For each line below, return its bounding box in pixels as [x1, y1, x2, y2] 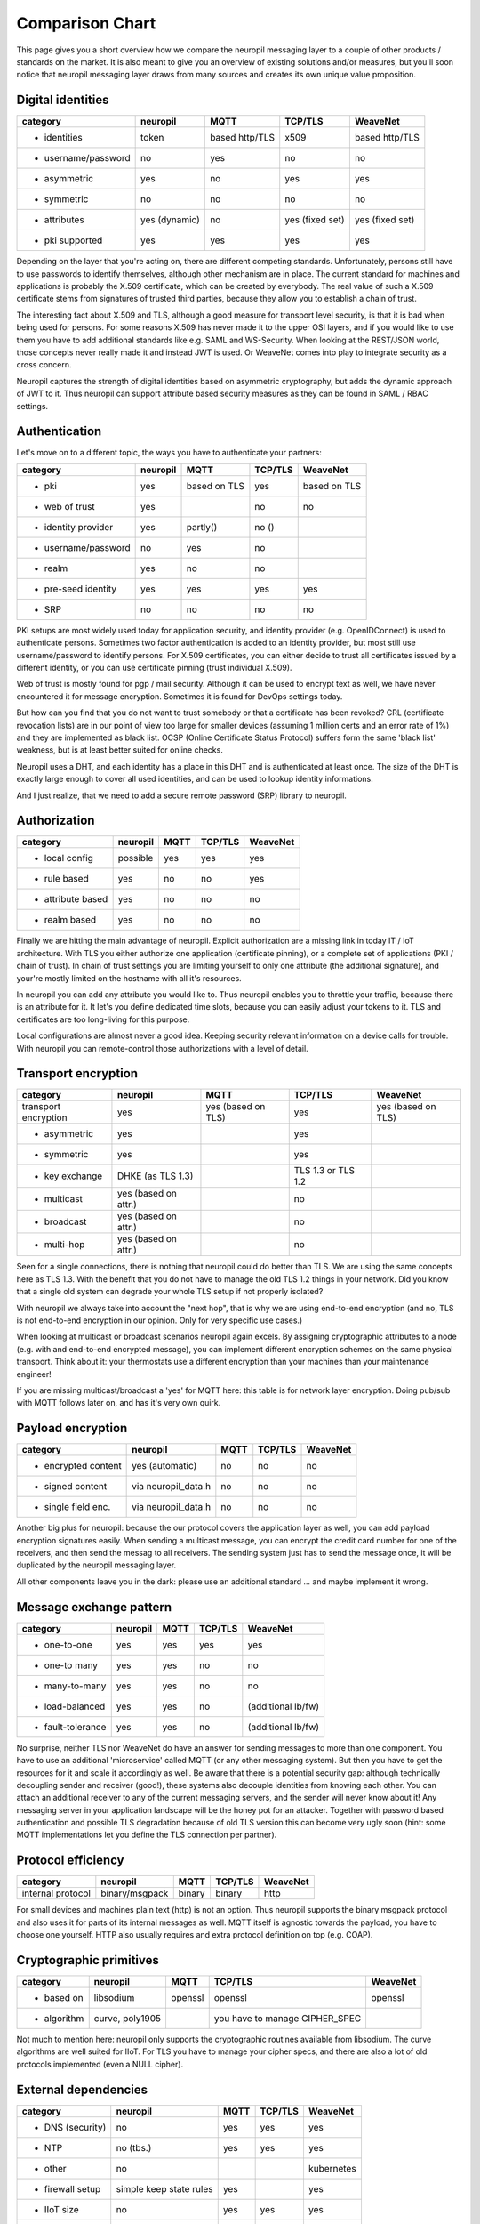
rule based [44, 873, 89, 885]
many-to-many [44, 1680, 107, 1692]
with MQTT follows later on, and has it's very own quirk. [16, 1398, 221, 1408]
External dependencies [16, 2082, 148, 2097]
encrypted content [44, 1460, 122, 1472]
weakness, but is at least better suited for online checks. [16, 745, 224, 755]
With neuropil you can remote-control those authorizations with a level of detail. [16, 1043, 308, 1053]
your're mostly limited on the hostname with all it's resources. [16, 972, 242, 983]
